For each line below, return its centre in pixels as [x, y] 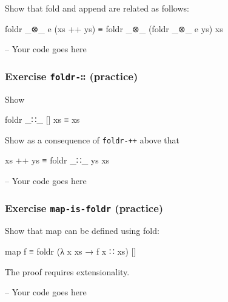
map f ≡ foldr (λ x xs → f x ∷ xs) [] [71, 251]
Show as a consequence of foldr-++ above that [92, 139]
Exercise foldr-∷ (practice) [72, 76]
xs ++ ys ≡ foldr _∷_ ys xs [57, 160]
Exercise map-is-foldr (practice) [84, 208]
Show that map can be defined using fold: [82, 231]
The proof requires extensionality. [67, 271]
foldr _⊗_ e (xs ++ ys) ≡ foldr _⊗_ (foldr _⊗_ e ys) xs [114, 28]
